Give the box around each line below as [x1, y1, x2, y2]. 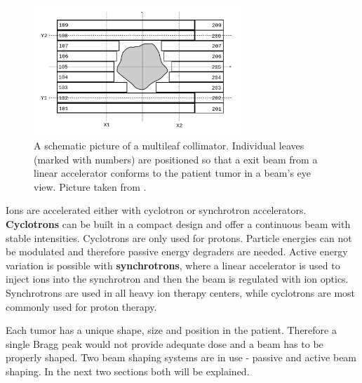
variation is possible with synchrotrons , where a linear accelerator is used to [6, 257, 340, 272]
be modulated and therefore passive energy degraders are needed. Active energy [6, 244, 348, 259]
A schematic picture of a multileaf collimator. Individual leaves [34, 138, 304, 153]
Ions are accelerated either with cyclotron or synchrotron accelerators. [6, 203, 307, 217]
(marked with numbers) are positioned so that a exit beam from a [34, 152, 318, 166]
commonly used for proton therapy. [6, 299, 157, 314]
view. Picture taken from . [34, 179, 147, 194]
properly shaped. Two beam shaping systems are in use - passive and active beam [6, 350, 357, 365]
